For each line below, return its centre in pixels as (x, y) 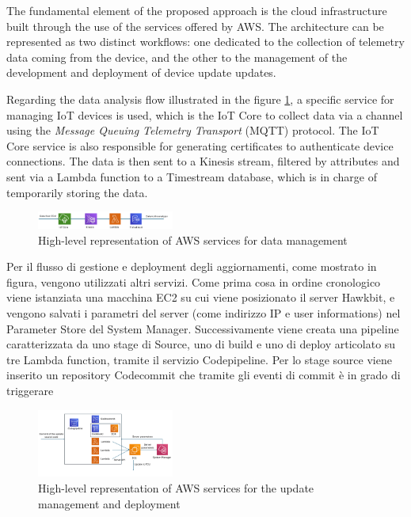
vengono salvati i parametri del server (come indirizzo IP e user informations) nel (204, 313)
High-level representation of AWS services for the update (176, 488)
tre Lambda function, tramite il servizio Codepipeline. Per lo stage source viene (199, 359)
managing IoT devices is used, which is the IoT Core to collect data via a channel (205, 114)
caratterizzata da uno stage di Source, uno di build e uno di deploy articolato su (201, 344)
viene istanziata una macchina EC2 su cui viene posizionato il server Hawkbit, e (201, 297)
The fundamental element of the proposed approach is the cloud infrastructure (197, 10)
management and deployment (109, 503)
